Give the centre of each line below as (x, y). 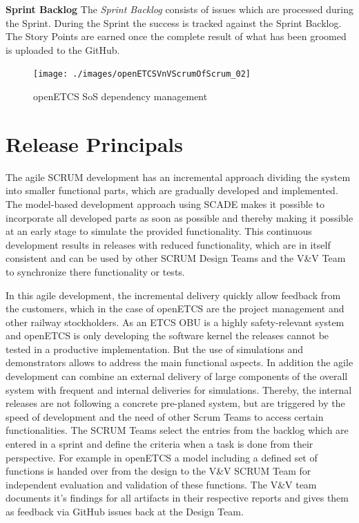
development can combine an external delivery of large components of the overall (177, 376)
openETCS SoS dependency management (120, 96)
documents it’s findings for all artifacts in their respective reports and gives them (177, 498)
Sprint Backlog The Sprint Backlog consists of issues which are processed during (179, 9)
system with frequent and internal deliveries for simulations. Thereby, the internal (179, 389)
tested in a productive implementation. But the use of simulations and (155, 349)
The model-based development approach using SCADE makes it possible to (165, 203)
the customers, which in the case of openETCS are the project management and (175, 308)
